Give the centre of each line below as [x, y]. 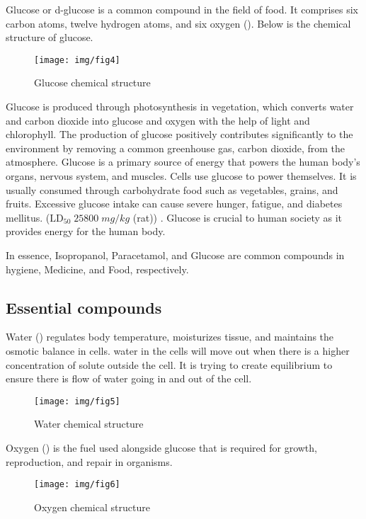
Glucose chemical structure [92, 82]
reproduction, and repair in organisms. [89, 461]
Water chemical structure [89, 424]
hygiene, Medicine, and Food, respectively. [97, 269]
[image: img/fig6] [77, 485]
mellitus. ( [28, 217]
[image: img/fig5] [77, 401]
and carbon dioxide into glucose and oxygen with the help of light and [158, 120]
